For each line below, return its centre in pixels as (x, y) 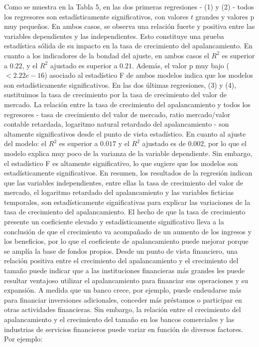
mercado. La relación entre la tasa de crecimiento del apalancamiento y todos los (127, 104)
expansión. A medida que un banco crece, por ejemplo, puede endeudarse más (123, 290)
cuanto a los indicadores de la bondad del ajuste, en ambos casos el (107, 55)
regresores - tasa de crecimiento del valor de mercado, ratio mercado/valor (117, 114)
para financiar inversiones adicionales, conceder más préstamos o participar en (123, 299)
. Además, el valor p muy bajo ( (181, 65)
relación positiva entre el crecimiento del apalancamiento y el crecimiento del (121, 260)
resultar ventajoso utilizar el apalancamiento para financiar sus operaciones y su (126, 280)
